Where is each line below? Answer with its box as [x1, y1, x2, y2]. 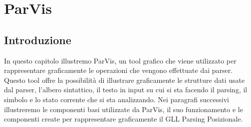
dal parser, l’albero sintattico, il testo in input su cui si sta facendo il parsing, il [4, 84, 248, 95]
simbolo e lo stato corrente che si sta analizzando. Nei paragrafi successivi [4, 94, 229, 104]
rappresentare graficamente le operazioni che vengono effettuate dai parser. [4, 65, 233, 75]
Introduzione [4, 32, 71, 47]
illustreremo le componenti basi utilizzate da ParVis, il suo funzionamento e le [4, 104, 243, 114]
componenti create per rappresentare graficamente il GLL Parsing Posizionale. [4, 114, 243, 124]
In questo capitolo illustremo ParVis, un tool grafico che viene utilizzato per [4, 55, 237, 65]
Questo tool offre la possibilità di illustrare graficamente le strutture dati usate [4, 74, 245, 85]
